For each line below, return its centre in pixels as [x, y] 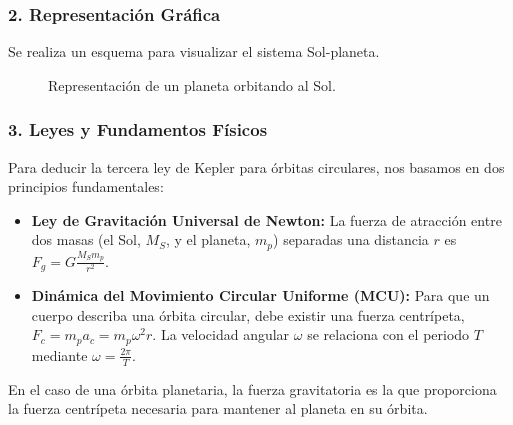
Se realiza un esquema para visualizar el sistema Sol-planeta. [194, 51]
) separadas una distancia [351, 239]
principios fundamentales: [86, 186]
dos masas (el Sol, [86, 239]
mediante [59, 354]
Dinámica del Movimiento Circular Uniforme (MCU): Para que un [260, 295]
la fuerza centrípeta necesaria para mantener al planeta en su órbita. [218, 408]
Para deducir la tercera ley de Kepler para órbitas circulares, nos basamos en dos [256, 166]
